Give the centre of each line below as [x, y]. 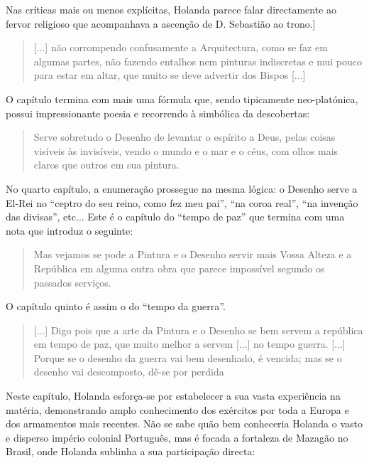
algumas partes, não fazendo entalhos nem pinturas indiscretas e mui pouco [198, 61]
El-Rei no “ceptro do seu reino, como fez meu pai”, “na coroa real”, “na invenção [182, 202]
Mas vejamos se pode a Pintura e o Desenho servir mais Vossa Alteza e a [193, 254]
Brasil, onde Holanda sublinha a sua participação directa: [131, 451]
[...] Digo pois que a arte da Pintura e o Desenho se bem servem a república [198, 330]
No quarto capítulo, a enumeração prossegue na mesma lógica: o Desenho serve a [182, 188]
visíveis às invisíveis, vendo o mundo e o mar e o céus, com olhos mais [186, 150]
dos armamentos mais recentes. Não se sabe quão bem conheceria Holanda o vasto [184, 424]
